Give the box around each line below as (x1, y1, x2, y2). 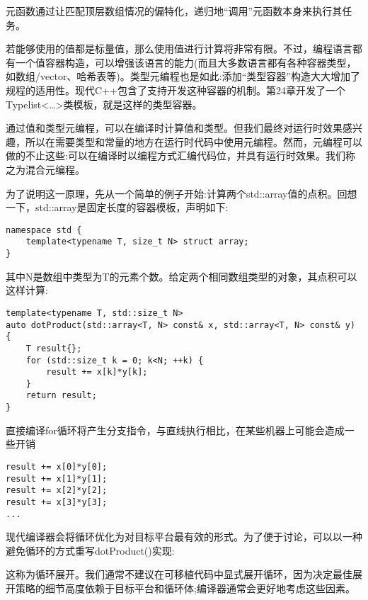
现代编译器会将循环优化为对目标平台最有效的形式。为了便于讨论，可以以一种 (6, 529, 362, 544)
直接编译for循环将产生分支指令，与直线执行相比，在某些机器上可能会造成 (6, 422, 345, 437)
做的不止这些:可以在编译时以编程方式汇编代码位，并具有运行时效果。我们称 (6, 148, 355, 163)
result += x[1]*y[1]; (6, 473, 108, 484)
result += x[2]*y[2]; (6, 485, 108, 496)
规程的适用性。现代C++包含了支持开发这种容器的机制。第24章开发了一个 (6, 82, 345, 97)
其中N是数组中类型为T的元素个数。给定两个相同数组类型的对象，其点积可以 (6, 268, 357, 283)
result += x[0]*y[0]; (6, 461, 108, 472)
